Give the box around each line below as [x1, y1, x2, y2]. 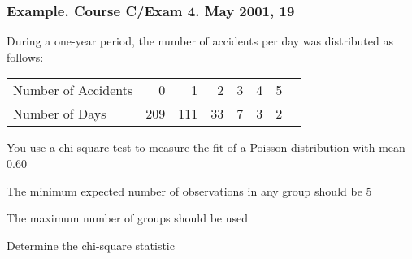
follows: [7, 48, 44, 65]
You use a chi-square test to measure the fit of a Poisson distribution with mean [7, 139, 405, 156]
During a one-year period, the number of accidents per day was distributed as [7, 32, 393, 50]
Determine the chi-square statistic [7, 236, 175, 253]
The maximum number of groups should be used [7, 209, 249, 227]
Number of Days [13, 104, 106, 123]
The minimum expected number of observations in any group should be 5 [7, 182, 372, 199]
